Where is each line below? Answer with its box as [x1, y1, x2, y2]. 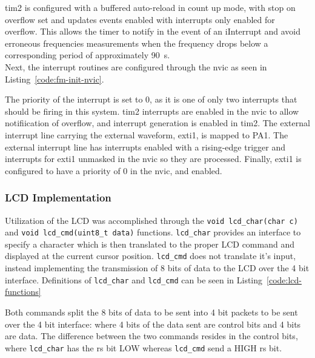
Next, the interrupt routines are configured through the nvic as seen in [5, 60, 267, 73]
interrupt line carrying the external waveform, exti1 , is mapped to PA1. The [5, 128, 288, 141]
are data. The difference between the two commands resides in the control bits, [5, 329, 298, 342]
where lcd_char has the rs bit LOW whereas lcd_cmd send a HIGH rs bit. [5, 341, 282, 354]
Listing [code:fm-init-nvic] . [5, 72, 104, 85]
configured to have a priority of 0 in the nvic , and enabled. [5, 164, 222, 177]
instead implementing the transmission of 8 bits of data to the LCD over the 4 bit [5, 262, 310, 274]
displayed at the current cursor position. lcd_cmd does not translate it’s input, [5, 249, 296, 262]
